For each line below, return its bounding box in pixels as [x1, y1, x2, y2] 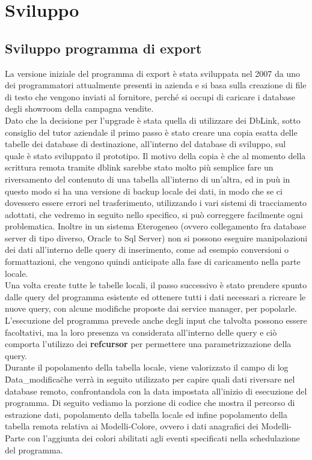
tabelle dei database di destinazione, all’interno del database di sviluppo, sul [5, 138, 286, 150]
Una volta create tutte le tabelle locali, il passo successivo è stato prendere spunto [5, 279, 307, 291]
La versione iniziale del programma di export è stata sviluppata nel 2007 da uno [5, 67, 300, 79]
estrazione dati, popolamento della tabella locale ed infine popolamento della [5, 408, 287, 420]
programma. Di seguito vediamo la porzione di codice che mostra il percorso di [5, 396, 295, 409]
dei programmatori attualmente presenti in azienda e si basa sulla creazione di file [5, 79, 307, 91]
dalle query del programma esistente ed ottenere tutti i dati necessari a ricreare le [5, 290, 306, 303]
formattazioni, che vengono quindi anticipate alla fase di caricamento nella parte [5, 255, 301, 268]
